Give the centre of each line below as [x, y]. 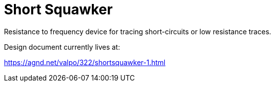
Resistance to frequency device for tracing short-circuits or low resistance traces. [138, 31]
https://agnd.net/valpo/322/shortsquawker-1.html [85, 62]
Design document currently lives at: [62, 47]
